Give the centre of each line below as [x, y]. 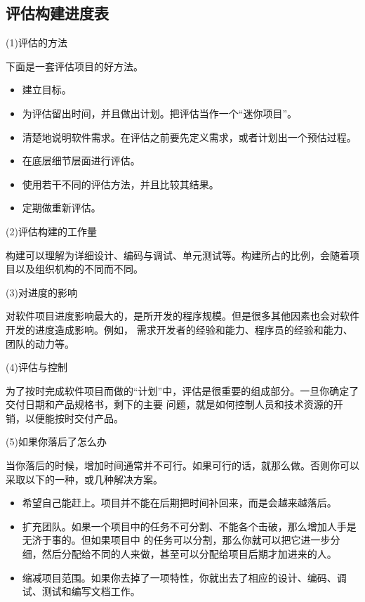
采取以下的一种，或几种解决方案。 [84, 479]
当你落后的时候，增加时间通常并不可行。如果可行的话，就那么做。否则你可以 [182, 465]
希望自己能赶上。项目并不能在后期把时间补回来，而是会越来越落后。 [179, 503]
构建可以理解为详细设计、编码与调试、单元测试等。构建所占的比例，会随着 [178, 255]
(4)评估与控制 [36, 367]
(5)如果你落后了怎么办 [56, 441]
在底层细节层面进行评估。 [81, 161]
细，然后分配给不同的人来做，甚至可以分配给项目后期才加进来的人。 [179, 554]
